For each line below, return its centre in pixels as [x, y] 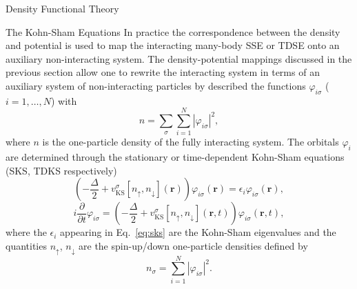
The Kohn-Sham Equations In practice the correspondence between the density [173, 31]
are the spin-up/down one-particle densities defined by [193, 246]
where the [26, 232]
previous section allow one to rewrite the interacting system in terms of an [163, 72]
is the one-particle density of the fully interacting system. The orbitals [191, 142]
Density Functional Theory [62, 8]
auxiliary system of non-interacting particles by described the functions [156, 85]
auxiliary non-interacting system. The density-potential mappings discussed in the [179, 58]
